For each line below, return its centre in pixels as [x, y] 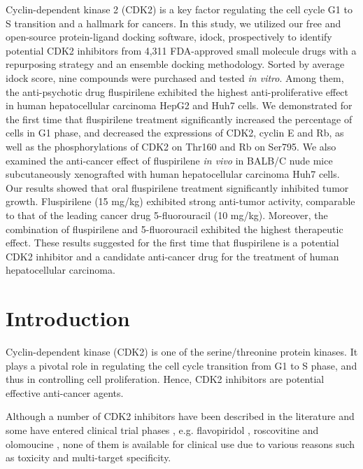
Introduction [68, 318]
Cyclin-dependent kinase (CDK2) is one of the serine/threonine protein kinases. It [182, 351]
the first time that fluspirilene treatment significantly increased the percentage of [179, 119]
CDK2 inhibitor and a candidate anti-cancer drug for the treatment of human [172, 256]
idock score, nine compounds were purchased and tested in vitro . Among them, [175, 77]
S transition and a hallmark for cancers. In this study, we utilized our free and [173, 23]
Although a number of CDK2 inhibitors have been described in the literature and [180, 416]
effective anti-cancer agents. [65, 392]
